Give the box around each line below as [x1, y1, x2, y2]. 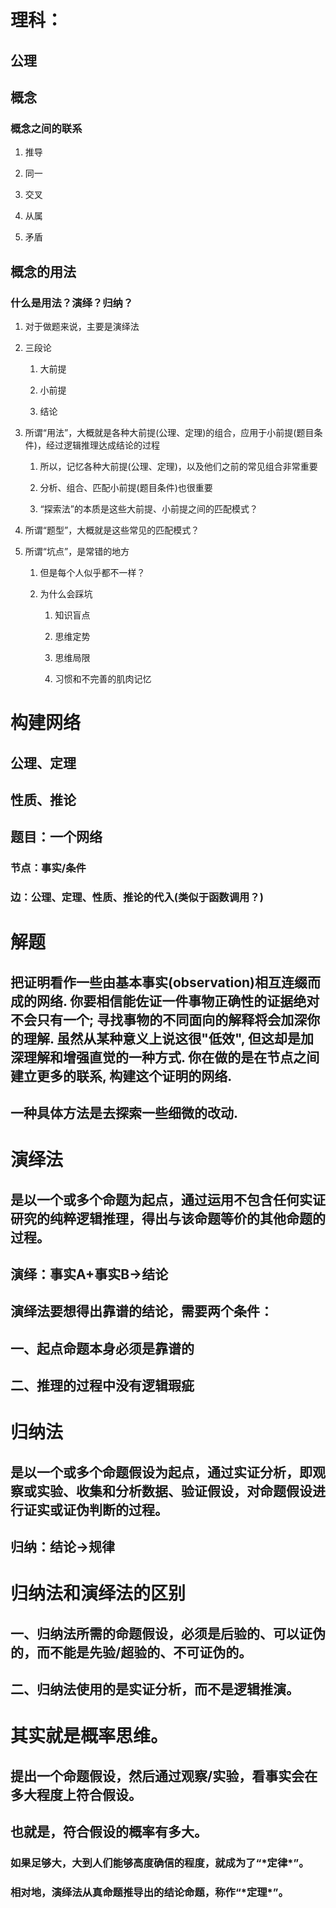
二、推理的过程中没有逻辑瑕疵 [10, 1377, 195, 1395]
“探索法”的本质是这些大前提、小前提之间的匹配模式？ [39, 502, 258, 515]
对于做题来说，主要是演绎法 [24, 320, 140, 332]
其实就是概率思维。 [10, 1725, 169, 1748]
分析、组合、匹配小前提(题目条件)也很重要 [39, 481, 213, 493]
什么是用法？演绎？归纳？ [10, 296, 134, 310]
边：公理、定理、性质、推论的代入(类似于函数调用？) [10, 891, 264, 905]
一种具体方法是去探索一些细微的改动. [10, 1105, 239, 1122]
